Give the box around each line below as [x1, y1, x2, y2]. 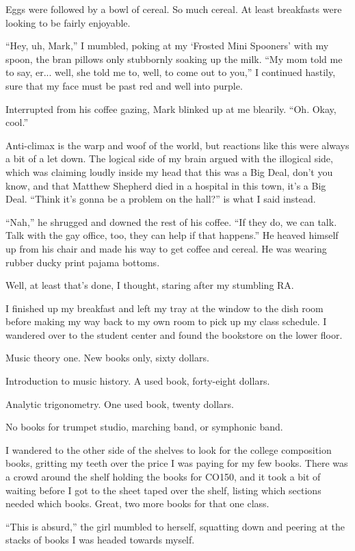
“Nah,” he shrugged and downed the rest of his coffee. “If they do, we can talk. [5, 214, 337, 229]
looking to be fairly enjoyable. [5, 15, 131, 29]
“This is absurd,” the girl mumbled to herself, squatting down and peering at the [5, 519, 345, 533]
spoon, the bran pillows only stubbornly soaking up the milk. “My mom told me [5, 51, 343, 66]
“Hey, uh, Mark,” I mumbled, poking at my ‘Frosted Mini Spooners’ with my [5, 38, 329, 53]
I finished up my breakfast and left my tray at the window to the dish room [5, 300, 324, 315]
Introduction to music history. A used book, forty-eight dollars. [5, 374, 270, 388]
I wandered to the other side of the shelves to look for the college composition [5, 442, 332, 457]
